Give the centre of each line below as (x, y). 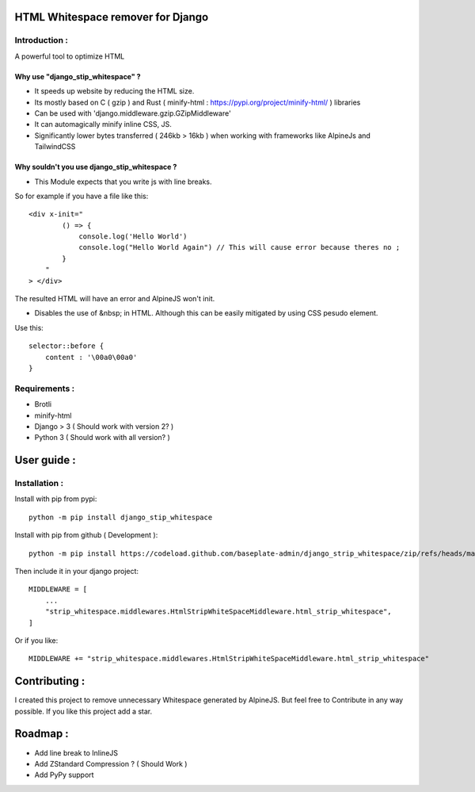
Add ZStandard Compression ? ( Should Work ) (111, 763)
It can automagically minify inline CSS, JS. (103, 124)
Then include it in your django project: (76, 571)
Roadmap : (42, 734)
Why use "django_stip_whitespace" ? (78, 76)
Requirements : (45, 388)
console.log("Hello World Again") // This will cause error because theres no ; (239, 247)
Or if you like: (36, 640)
